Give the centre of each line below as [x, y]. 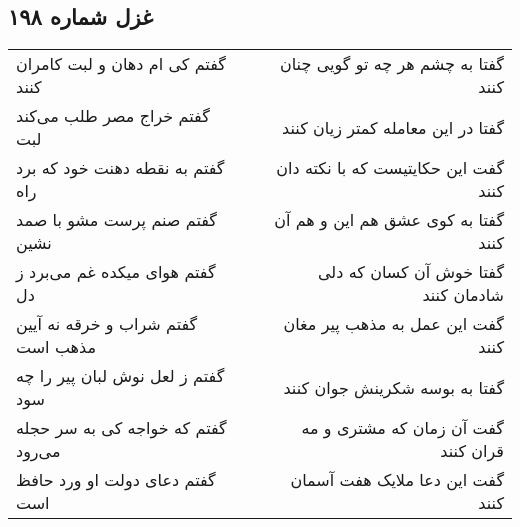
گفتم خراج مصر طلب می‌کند [113, 116]
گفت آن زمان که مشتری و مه [402, 428]
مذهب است [56, 347]
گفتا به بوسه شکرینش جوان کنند [393, 387]
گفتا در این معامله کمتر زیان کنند [393, 127]
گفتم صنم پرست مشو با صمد [116, 220]
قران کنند [472, 451]
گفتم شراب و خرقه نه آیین [107, 324]
